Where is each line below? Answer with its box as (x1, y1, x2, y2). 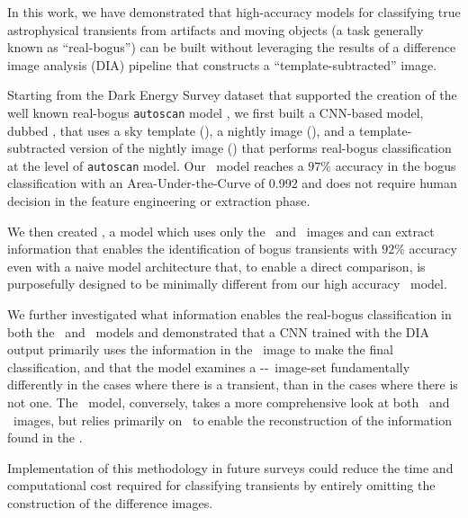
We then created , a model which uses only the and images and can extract (7, 221, 435, 240)
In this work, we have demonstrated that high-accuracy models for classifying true (7, 3, 461, 21)
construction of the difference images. (7, 493, 213, 512)
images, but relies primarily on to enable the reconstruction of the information (13, 410, 452, 429)
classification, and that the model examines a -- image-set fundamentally (7, 357, 410, 376)
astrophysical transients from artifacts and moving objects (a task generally (7, 20, 424, 39)
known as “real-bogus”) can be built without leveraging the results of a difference (7, 38, 456, 57)
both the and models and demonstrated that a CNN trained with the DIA (7, 322, 430, 341)
